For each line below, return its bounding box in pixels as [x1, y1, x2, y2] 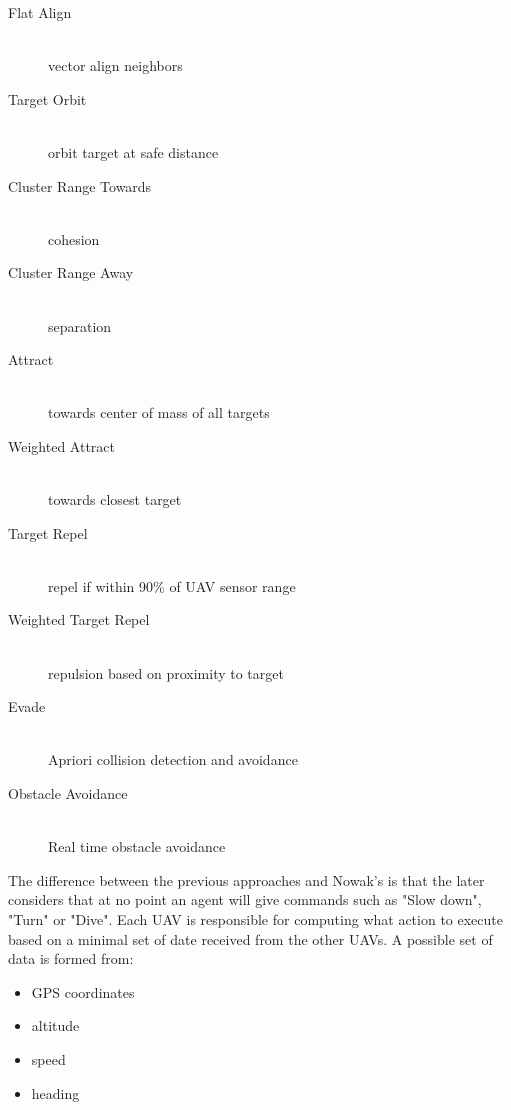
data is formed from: [8, 948, 134, 969]
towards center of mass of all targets [48, 402, 270, 423]
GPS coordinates [31, 981, 135, 1002]
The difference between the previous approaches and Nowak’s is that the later [8, 869, 485, 890]
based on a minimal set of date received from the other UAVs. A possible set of [8, 928, 493, 949]
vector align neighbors [48, 55, 183, 76]
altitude [31, 1015, 80, 1036]
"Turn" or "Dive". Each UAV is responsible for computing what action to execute [8, 909, 503, 929]
